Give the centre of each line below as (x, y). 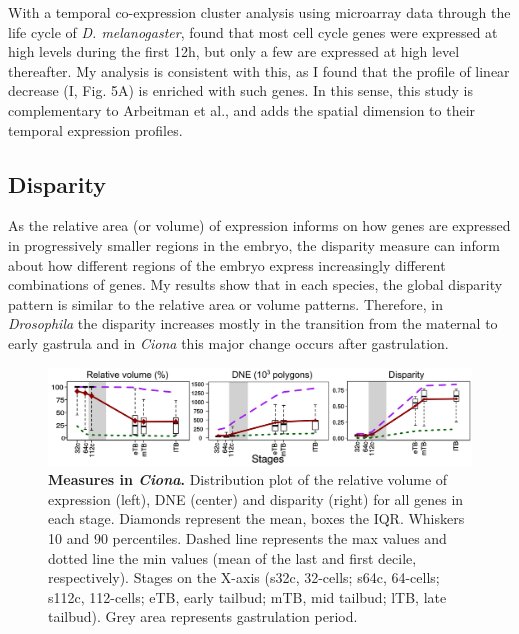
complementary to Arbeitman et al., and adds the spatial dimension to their (242, 109)
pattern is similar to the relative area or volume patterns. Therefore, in (225, 303)
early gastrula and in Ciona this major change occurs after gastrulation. (228, 342)
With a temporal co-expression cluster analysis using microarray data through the (259, 12)
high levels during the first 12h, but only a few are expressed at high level (234, 51)
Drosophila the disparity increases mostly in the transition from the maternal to (253, 323)
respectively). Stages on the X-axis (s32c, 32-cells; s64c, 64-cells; (244, 577)
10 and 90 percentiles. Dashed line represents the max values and (247, 538)
